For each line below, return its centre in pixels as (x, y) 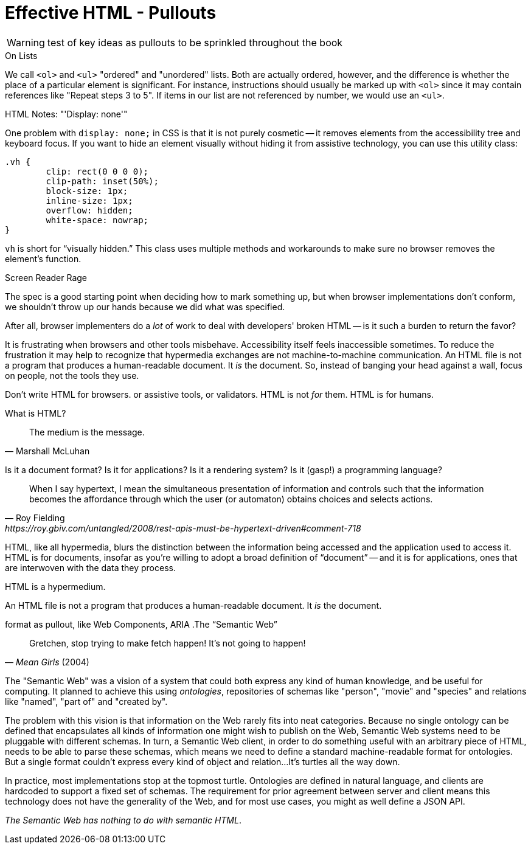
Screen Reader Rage (46, 277)
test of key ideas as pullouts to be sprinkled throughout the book (195, 42)
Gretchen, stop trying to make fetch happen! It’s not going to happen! (168, 643)
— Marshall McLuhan (47, 451)
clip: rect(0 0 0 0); (97, 171)
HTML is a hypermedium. (55, 586)
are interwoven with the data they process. (90, 567)
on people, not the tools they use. (72, 375)
